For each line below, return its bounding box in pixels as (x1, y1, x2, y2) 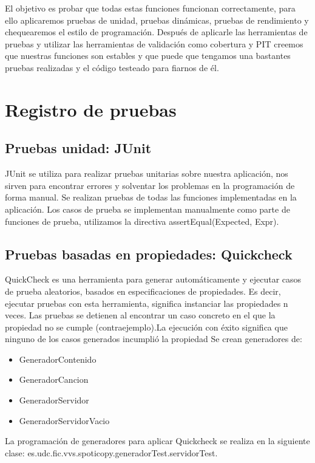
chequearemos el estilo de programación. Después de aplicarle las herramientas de (5, 26, 308, 38)
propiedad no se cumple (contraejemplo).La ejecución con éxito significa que (5, 320, 288, 333)
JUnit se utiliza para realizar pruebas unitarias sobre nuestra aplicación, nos (5, 167, 288, 180)
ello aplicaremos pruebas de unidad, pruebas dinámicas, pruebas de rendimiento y (5, 13, 309, 26)
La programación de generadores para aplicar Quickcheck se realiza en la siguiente (5, 434, 310, 447)
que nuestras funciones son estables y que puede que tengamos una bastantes (5, 49, 291, 62)
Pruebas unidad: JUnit (5, 139, 152, 157)
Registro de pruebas (5, 97, 177, 122)
